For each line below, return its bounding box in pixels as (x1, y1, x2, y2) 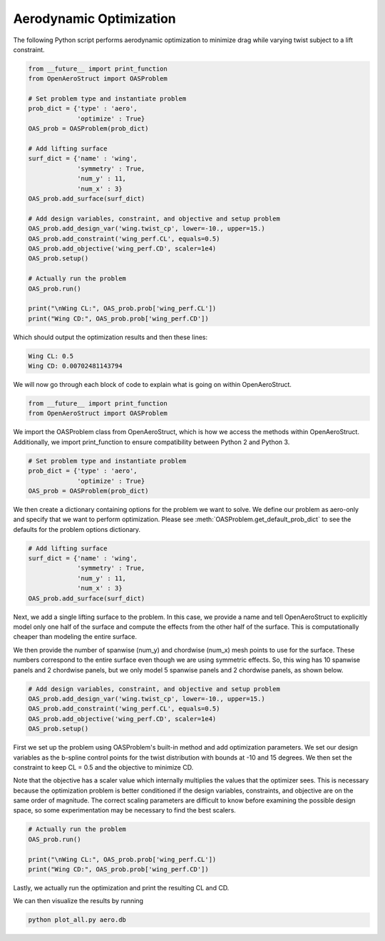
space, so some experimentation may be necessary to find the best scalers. (13, 806, 237, 815)
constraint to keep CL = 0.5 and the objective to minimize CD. (13, 763, 194, 771)
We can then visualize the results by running (13, 897, 144, 905)
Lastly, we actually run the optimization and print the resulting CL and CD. (13, 883, 230, 892)
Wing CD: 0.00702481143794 (28, 362, 123, 371)
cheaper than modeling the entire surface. (13, 633, 137, 641)
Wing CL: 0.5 (28, 352, 74, 360)
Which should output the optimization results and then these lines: (13, 333, 208, 341)
